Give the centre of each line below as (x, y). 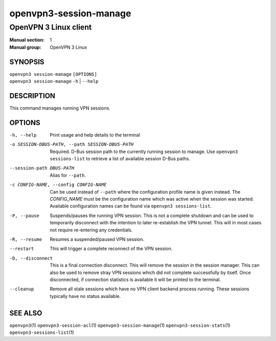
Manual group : (25, 47)
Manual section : (27, 40)
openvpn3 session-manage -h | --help (54, 81)
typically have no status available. (85, 296)
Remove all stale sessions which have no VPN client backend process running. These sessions (149, 289)
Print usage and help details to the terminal (95, 135)
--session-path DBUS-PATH (42, 168)
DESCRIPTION (32, 95)
